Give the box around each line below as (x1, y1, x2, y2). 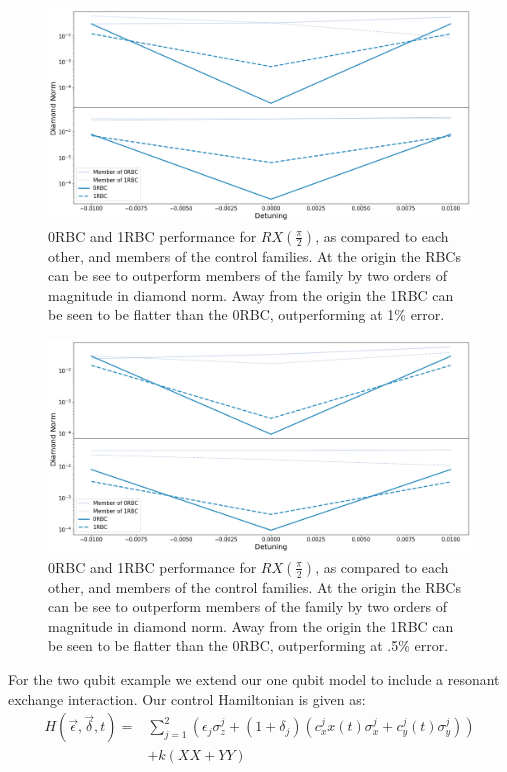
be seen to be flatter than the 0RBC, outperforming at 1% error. (48, 304, 445, 325)
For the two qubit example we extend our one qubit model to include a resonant (8, 669, 500, 690)
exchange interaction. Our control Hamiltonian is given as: (8, 688, 366, 709)
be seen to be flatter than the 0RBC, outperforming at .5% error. (48, 635, 449, 656)
